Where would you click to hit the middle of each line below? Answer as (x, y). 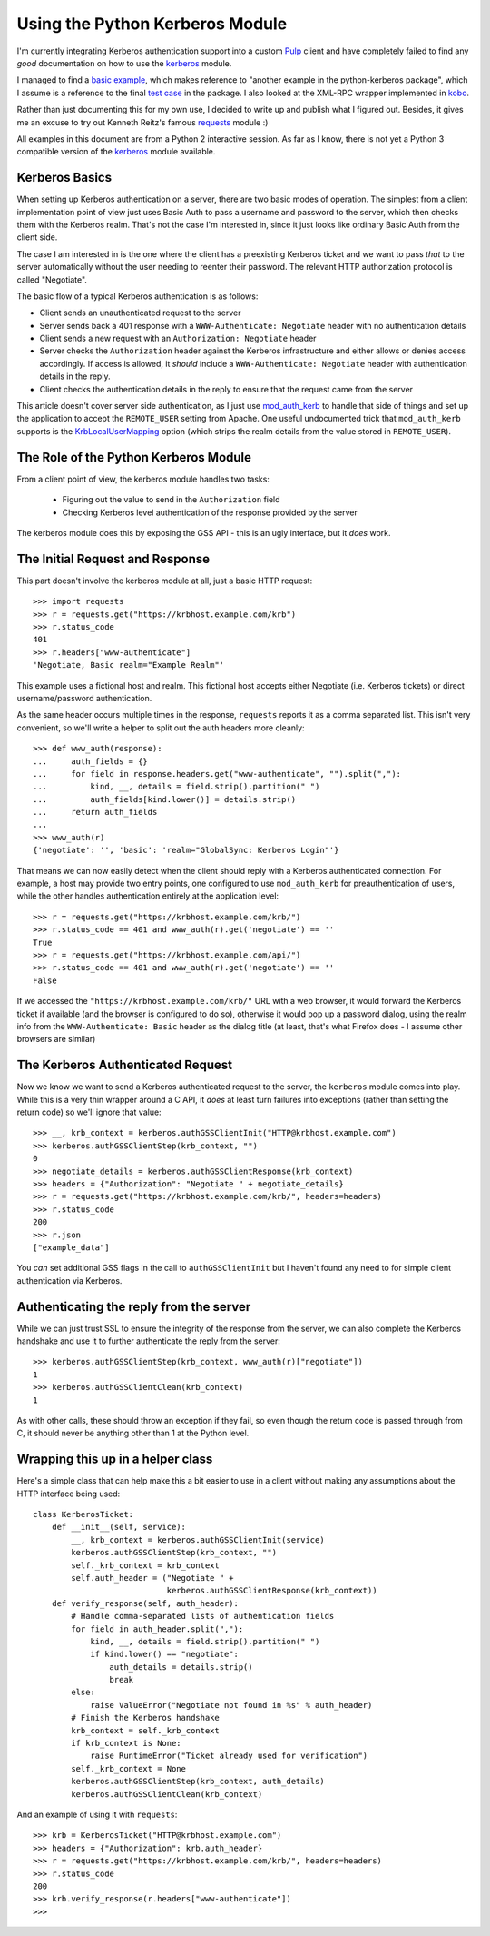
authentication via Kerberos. (69, 1280)
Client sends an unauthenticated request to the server (140, 313)
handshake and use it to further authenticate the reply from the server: (149, 1341)
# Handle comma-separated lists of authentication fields (203, 1616)
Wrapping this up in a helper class (115, 1459)
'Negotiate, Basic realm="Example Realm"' (129, 665)
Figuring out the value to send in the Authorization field (171, 500)
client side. (37, 237)
